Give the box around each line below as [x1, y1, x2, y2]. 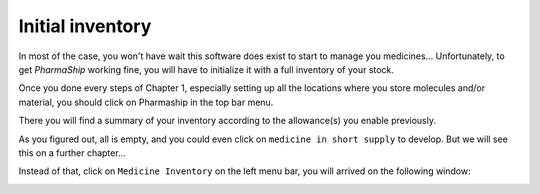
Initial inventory [18, 15, 152, 37]
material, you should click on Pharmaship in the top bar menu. [18, 96, 274, 108]
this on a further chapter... [18, 146, 126, 159]
